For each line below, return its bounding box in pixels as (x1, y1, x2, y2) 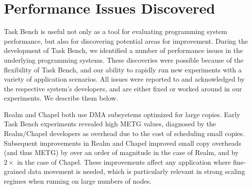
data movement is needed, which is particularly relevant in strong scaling (28, 166, 245, 176)
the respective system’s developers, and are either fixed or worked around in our (4, 83, 242, 93)
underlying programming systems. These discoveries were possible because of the (4, 54, 244, 65)
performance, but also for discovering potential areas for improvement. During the (4, 35, 248, 46)
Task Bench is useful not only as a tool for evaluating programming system (4, 26, 227, 36)
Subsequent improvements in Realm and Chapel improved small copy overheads (4, 137, 241, 148)
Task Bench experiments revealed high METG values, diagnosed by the (4, 119, 216, 129)
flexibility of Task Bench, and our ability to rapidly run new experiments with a (4, 64, 242, 74)
